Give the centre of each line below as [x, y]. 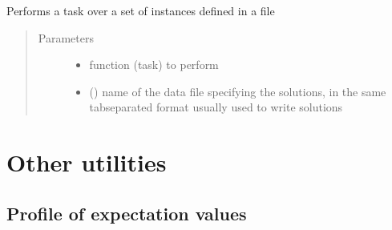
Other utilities [87, 162]
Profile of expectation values [127, 213]
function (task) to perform [154, 65]
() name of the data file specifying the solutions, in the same [238, 91]
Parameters [66, 37]
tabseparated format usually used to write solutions [216, 107]
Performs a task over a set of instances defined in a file [141, 10]
